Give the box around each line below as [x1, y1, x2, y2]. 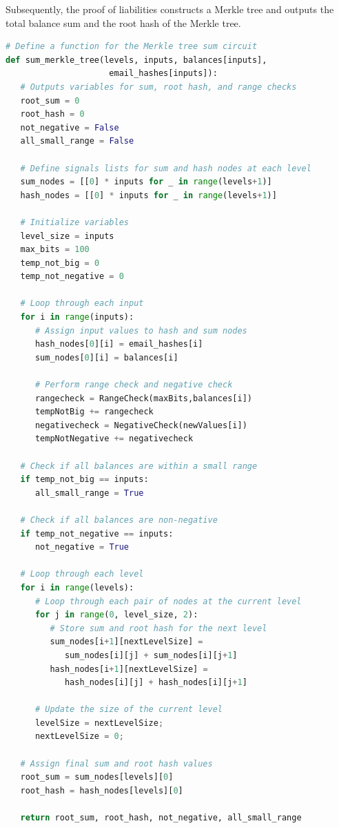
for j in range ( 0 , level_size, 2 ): [34, 610, 198, 620]
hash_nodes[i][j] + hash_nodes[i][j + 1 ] [64, 677, 247, 688]
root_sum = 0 [20, 95, 80, 106]
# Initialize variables [20, 217, 129, 227]
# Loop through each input [20, 298, 144, 309]
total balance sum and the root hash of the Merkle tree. [6, 15, 241, 30]
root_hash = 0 [20, 109, 85, 119]
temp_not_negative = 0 [20, 271, 124, 282]
